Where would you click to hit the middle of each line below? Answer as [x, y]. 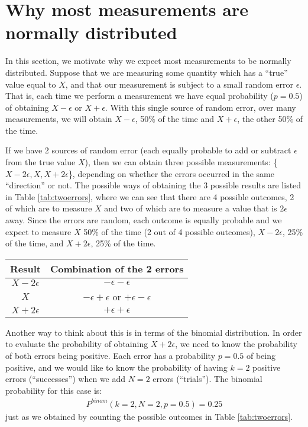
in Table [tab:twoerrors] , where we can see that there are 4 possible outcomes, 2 [150, 196]
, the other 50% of [270, 119]
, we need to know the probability [236, 344]
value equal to [31, 84]
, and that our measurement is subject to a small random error [179, 84]
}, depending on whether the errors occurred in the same [171, 173]
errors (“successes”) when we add [66, 379]
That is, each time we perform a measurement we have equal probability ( [140, 96]
